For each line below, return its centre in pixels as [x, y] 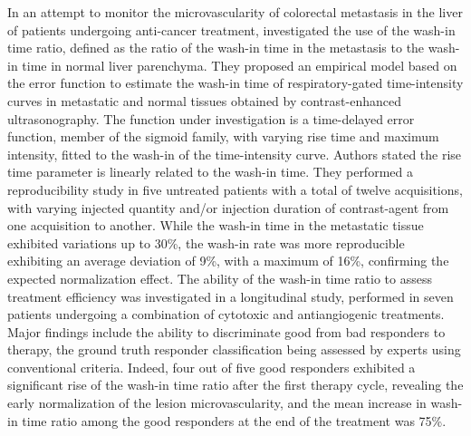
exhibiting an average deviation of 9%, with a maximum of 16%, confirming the [228, 261]
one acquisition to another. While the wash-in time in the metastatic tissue [216, 225]
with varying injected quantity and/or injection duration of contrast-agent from [228, 207]
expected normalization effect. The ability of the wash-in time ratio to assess [220, 278]
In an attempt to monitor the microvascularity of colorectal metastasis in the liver [235, 12]
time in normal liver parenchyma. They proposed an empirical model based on [240, 65]
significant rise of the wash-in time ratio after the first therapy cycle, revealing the [235, 385]
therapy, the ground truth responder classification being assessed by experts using [234, 349]
